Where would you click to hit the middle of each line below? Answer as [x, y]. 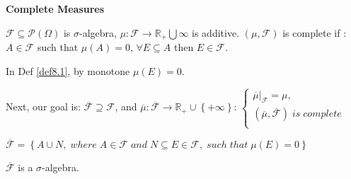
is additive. [216, 32]
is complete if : [315, 32]
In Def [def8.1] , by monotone [68, 70]
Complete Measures [55, 8]
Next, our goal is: [43, 106]
